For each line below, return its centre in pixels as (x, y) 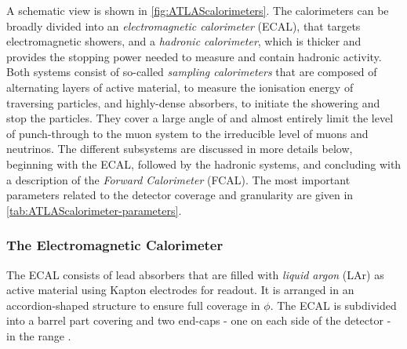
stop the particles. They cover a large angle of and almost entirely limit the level (200, 118)
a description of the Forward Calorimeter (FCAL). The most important (178, 179)
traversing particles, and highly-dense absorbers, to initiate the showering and (193, 102)
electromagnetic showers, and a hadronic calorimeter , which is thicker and (184, 41)
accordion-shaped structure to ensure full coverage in (133, 305)
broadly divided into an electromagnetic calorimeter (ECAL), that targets (184, 25)
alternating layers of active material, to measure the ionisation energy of (180, 87)
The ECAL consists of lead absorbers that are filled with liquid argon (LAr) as (195, 274)
